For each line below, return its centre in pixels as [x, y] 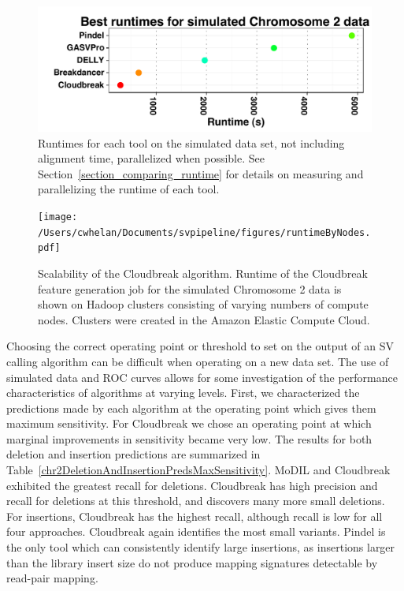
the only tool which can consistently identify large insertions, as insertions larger [201, 547]
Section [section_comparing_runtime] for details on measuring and [201, 173]
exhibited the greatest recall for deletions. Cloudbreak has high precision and [192, 485]
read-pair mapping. [52, 578]
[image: [58, 217]
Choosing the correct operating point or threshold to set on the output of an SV [200, 346]
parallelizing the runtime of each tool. [129, 189]
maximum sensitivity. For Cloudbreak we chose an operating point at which [189, 423]
